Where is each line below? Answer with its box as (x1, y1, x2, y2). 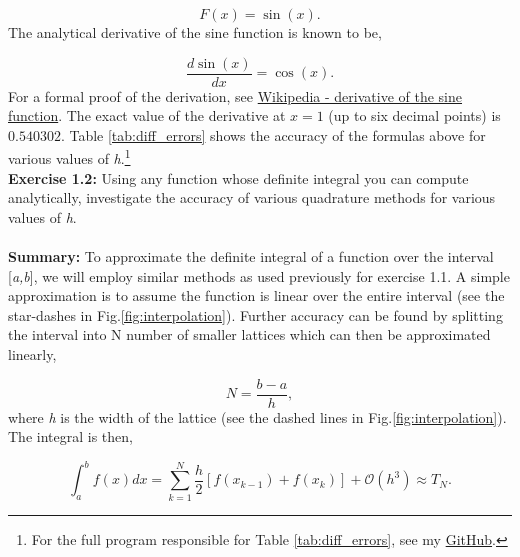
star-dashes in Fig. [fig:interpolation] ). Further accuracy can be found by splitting (8, 304, 503, 325)
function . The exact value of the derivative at (8, 105, 286, 126)
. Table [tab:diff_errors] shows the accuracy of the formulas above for (60, 124, 486, 145)
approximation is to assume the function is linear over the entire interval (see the (8, 285, 505, 306)
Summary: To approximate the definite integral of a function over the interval (8, 246, 494, 267)
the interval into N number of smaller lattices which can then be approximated (8, 324, 491, 345)
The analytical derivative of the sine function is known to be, (8, 22, 382, 42)
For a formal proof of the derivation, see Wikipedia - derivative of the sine (8, 85, 463, 106)
